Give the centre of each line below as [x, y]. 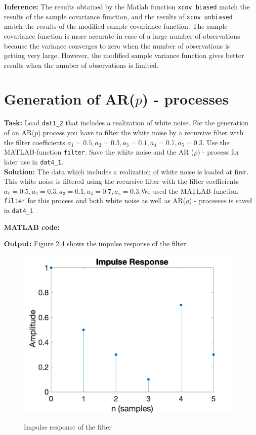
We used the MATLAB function [190, 190]
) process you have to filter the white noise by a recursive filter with [141, 133]
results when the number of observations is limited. [81, 65]
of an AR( [19, 133]
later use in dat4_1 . [34, 161]
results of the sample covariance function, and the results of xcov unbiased [118, 16]
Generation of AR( [70, 99]
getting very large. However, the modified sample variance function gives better [124, 55]
